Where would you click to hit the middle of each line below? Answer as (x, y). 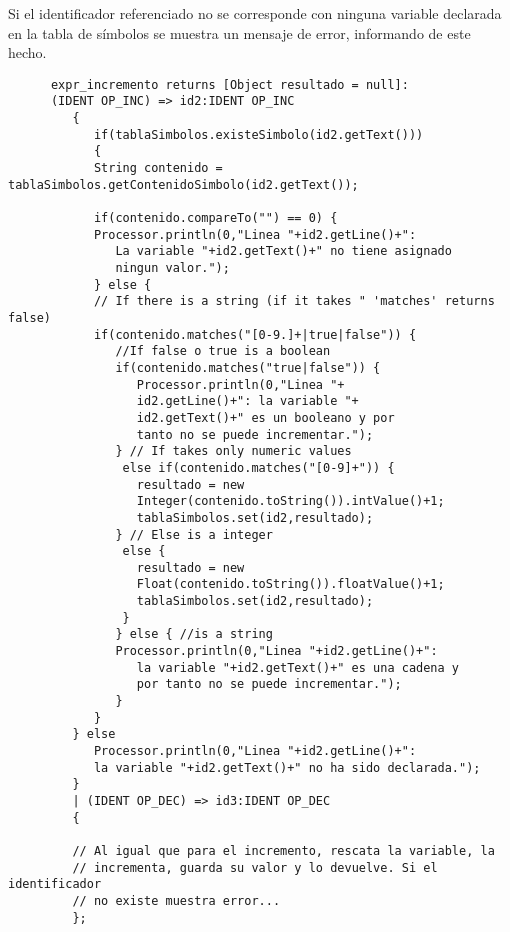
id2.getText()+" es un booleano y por (265, 417)
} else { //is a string (194, 634)
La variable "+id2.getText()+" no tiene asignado (283, 251)
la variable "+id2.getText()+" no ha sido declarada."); (287, 767)
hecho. (27, 52)
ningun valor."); (172, 268)
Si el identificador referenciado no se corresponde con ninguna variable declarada (255, 13)
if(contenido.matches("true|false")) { (248, 367)
